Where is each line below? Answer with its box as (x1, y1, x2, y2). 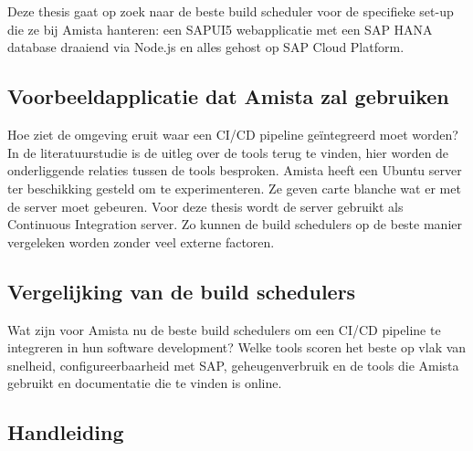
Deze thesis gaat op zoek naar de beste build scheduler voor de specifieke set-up (7, 2, 454, 21)
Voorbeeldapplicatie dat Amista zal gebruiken (7, 82, 449, 110)
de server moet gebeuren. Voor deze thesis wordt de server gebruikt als (7, 196, 404, 215)
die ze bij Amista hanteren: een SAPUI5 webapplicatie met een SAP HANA (7, 19, 433, 38)
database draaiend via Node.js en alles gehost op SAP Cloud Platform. (7, 37, 405, 57)
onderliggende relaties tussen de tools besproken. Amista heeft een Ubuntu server (7, 161, 462, 180)
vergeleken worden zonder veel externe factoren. (7, 232, 275, 251)
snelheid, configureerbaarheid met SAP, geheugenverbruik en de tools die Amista (7, 355, 459, 374)
